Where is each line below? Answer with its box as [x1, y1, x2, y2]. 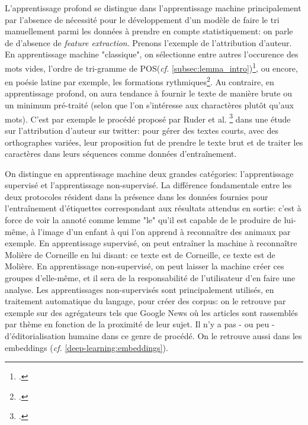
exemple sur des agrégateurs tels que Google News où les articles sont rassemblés [5, 306, 298, 318]
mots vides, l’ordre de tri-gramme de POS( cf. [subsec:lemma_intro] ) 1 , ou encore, [5, 60, 298, 74]
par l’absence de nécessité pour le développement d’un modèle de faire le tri [5, 13, 280, 25]
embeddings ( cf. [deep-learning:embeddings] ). [5, 341, 168, 353]
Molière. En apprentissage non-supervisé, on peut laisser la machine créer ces [5, 260, 284, 272]
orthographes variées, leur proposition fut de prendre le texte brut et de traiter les [5, 136, 303, 148]
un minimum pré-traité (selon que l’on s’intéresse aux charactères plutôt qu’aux [5, 99, 294, 111]
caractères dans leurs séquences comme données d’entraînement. [5, 147, 237, 160]
